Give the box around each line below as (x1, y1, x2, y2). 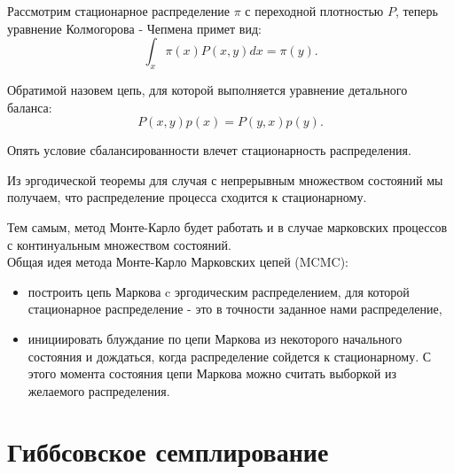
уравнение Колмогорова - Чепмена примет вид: (7, 19, 262, 37)
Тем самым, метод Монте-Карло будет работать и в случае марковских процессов (7, 217, 448, 236)
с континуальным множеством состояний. (7, 235, 231, 253)
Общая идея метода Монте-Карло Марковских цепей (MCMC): (7, 253, 348, 271)
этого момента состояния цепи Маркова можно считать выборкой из (27, 364, 397, 383)
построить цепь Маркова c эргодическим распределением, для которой (27, 282, 410, 300)
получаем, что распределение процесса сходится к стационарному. (7, 188, 367, 206)
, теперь (395, 2, 438, 19)
